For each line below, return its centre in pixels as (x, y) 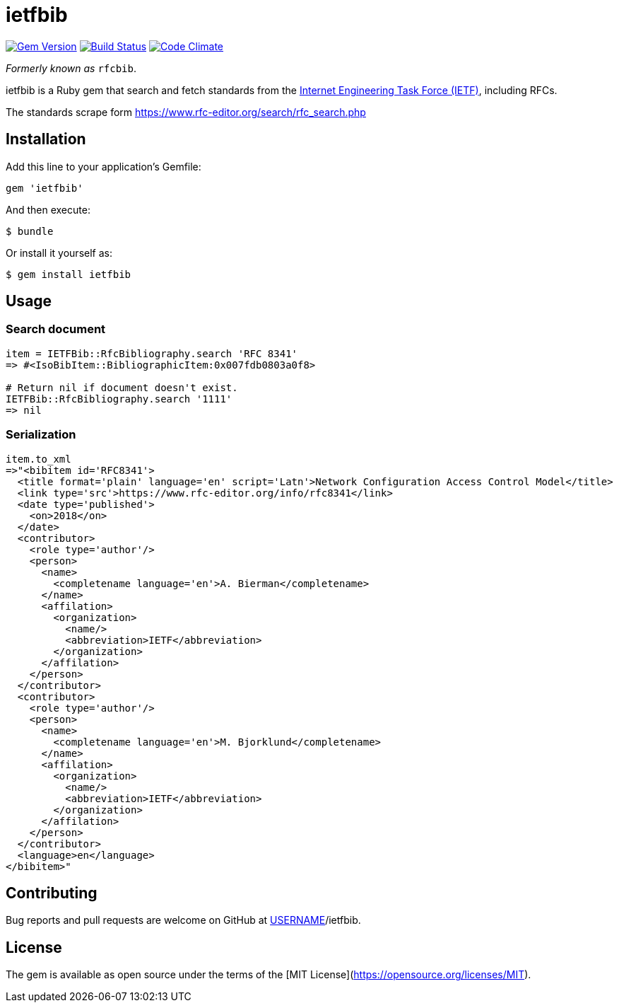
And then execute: (48, 209)
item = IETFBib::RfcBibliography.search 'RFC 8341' (152, 353)
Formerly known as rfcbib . (71, 68)
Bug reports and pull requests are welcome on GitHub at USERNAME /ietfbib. (183, 920)
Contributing (52, 893)
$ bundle (30, 231)
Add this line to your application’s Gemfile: (104, 166)
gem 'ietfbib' (45, 188)
